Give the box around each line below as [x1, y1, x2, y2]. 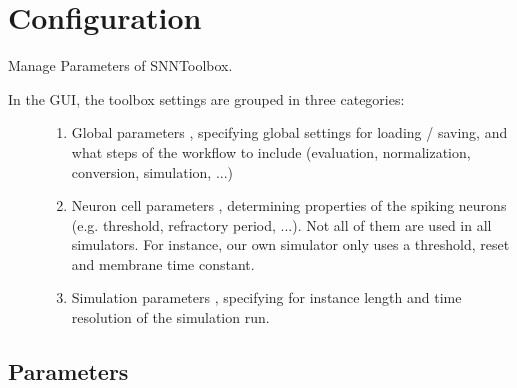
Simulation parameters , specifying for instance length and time [71, 287, 462, 308]
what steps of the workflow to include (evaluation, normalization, [71, 141, 471, 162]
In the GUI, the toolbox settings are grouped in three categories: [8, 88, 405, 109]
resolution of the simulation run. [71, 307, 270, 328]
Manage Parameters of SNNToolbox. [8, 55, 233, 76]
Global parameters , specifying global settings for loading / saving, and [71, 122, 508, 143]
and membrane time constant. [71, 253, 255, 274]
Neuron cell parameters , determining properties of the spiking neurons [71, 195, 507, 216]
